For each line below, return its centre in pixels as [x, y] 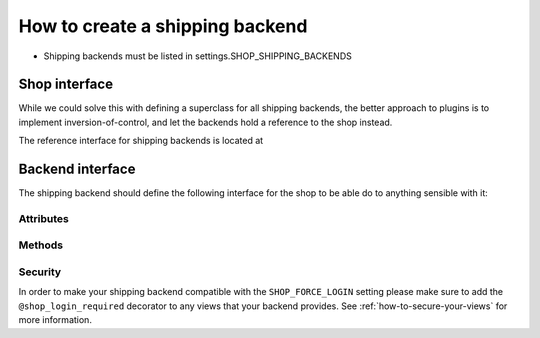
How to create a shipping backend [163, 26]
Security [40, 272]
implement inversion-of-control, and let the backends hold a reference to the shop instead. [205, 122]
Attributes [43, 218]
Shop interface [66, 84]
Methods [41, 245]
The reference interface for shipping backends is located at [141, 141]
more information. [55, 320]
